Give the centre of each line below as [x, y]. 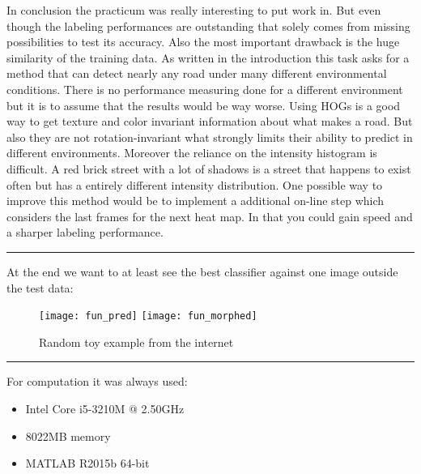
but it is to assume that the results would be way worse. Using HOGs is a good [204, 105]
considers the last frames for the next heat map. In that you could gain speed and [210, 216]
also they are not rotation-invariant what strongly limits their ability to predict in [210, 137]
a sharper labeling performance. [85, 232]
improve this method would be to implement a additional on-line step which [196, 201]
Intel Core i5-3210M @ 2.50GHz [105, 408]
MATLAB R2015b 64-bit [87, 463]
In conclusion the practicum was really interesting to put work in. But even [194, 10]
